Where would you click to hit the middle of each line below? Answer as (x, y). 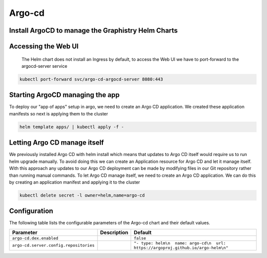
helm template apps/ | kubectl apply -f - (72, 127)
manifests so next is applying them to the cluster (59, 113)
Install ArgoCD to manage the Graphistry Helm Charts (93, 30)
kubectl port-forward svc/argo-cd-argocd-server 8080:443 (91, 79)
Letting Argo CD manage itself (56, 143)
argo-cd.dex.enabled (35, 238)
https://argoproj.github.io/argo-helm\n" (181, 248)
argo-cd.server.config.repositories (53, 245)
